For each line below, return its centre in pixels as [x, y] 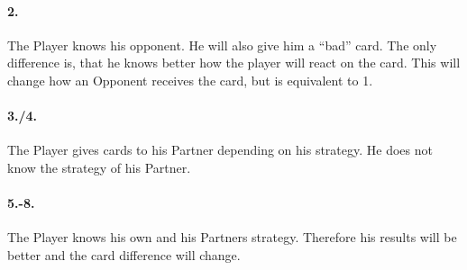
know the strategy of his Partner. [99, 167]
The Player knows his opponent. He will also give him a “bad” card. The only [222, 45]
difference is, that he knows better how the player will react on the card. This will [234, 63]
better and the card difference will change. [124, 254]
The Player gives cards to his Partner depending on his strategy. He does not [220, 150]
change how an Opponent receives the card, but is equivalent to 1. [190, 80]
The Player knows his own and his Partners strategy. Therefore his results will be [232, 237]
